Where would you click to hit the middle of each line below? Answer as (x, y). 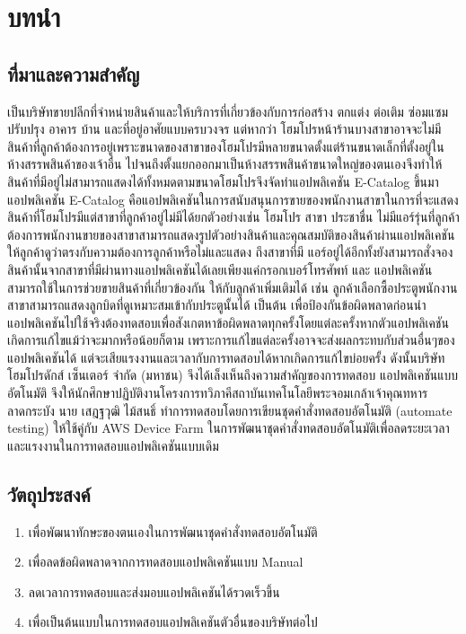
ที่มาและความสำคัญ (74, 73)
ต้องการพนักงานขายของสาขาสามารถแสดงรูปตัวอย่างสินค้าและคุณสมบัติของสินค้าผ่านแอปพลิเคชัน (231, 234)
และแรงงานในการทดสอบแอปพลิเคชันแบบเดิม (113, 445)
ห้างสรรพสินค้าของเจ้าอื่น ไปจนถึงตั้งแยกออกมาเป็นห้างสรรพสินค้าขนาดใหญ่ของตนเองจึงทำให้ (225, 164)
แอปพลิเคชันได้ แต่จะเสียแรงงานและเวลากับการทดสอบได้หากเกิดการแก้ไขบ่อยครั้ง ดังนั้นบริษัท (226, 357)
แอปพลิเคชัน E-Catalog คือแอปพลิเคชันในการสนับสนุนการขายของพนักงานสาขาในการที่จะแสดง (233, 199)
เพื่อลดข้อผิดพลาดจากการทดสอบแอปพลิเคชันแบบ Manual (166, 562)
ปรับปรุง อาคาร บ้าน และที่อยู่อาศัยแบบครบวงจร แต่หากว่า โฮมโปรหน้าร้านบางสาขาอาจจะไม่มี (224, 129)
